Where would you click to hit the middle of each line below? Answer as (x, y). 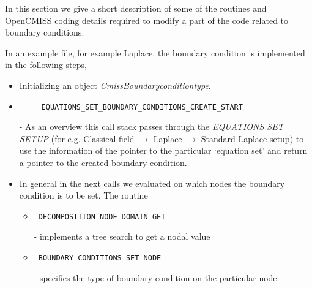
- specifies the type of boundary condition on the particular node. (157, 277)
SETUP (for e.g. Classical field (77, 138)
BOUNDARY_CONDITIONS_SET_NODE (100, 258)
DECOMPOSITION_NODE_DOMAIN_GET (102, 217)
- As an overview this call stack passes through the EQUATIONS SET (151, 127)
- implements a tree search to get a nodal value (122, 236)
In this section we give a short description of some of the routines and (136, 8)
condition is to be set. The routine (84, 195)
